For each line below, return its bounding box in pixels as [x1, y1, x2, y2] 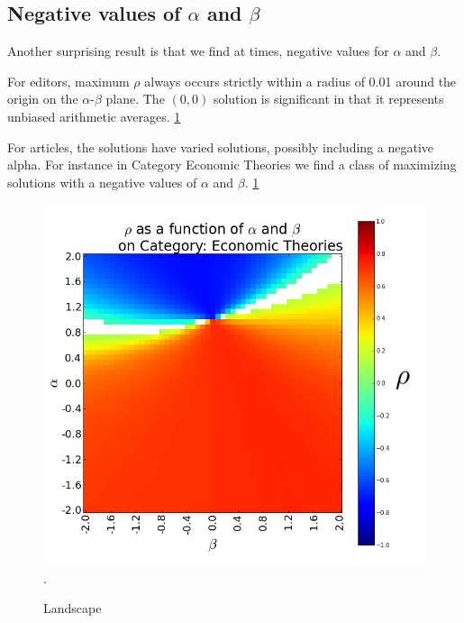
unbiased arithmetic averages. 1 [7, 106, 181, 125]
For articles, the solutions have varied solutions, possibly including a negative [7, 137, 433, 156]
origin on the [7, 89, 78, 108]
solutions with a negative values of [7, 172, 197, 191]
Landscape [43, 599, 102, 618]
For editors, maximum [7, 71, 130, 90]
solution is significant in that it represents [213, 89, 444, 108]
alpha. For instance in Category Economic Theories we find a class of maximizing [7, 155, 457, 174]
